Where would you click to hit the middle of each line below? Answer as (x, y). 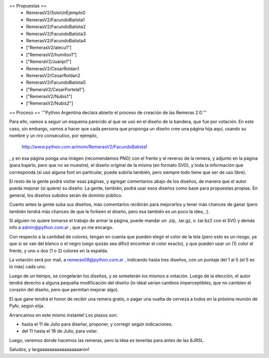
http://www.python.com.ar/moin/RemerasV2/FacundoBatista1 (85, 147)
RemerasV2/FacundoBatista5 (56, 83)
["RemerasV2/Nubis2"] (50, 103)
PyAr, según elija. (27, 306)
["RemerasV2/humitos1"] (51, 54)
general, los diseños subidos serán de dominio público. (66, 195)
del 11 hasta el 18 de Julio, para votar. (60, 331)
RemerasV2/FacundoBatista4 (56, 40)
